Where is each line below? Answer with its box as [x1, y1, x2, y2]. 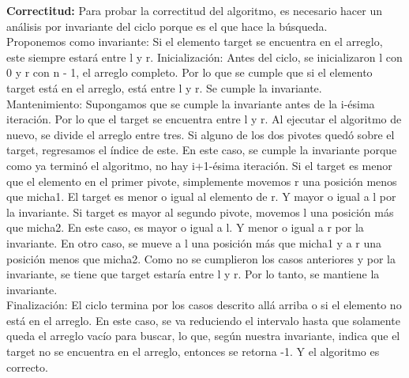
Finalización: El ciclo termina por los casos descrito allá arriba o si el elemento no [6, 297, 402, 313]
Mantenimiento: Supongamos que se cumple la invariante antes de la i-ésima [6, 95, 375, 112]
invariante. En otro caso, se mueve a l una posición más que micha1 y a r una [6, 234, 382, 251]
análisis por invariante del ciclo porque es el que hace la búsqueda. [6, 17, 328, 34]
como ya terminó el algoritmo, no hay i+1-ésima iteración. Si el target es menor [6, 157, 392, 173]
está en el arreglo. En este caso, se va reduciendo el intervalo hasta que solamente [6, 312, 400, 328]
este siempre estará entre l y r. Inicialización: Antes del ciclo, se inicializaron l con [6, 48, 403, 65]
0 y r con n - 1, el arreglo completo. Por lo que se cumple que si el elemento [6, 64, 373, 81]
